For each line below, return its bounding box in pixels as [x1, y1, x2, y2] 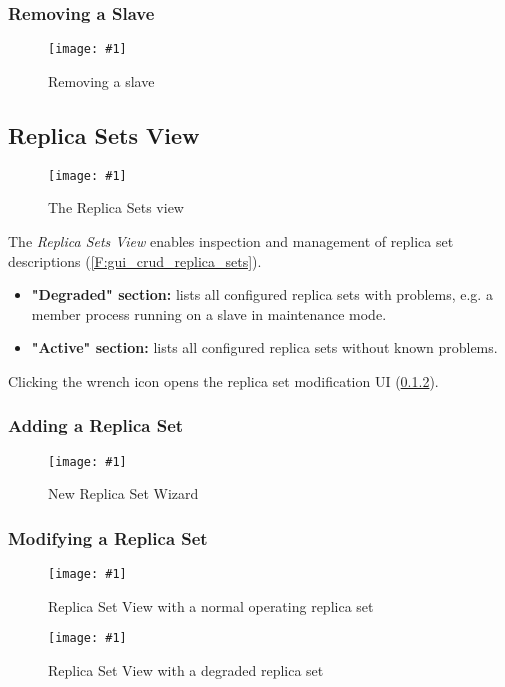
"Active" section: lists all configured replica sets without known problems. [31, 337, 498, 358]
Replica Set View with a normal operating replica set [48, 595, 374, 616]
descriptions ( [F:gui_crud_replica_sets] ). [8, 250, 262, 271]
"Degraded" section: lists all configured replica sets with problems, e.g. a [31, 284, 493, 305]
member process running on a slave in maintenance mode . [31, 303, 387, 324]
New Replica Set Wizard [48, 483, 199, 504]
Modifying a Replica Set [8, 525, 208, 550]
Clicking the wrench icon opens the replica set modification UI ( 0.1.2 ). [8, 370, 439, 391]
